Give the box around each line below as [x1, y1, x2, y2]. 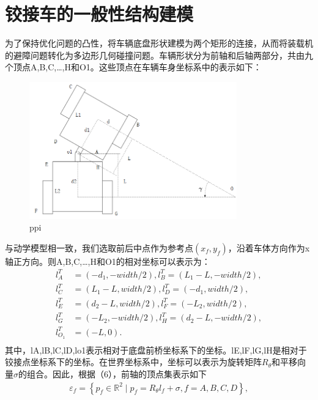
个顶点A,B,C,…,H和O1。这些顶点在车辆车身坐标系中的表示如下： [5, 61, 262, 73]
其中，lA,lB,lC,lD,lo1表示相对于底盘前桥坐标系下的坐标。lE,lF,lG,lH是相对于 [5, 343, 307, 356]
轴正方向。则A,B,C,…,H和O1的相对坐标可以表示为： [5, 254, 210, 267]
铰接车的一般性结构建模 [5, 1, 194, 26]
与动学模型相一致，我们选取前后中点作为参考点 [5, 241, 193, 254]
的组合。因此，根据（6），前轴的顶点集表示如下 [18, 368, 207, 380]
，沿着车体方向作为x [227, 241, 310, 254]
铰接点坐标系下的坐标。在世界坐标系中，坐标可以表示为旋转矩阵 [5, 355, 262, 368]
